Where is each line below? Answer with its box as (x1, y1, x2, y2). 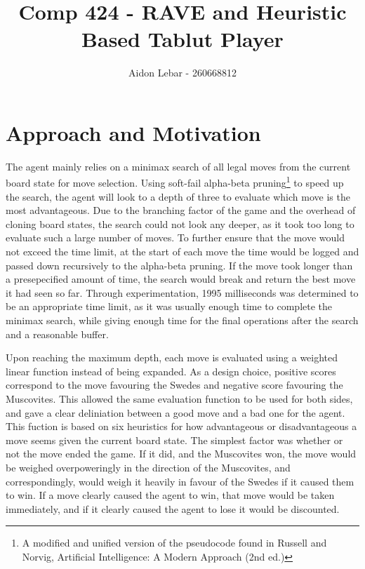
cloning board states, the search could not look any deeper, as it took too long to (6, 216, 354, 231)
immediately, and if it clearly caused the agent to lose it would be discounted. (6, 501, 340, 516)
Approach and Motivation (6, 118, 261, 147)
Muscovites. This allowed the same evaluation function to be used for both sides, (6, 391, 353, 406)
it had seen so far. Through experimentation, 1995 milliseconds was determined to (6, 285, 359, 300)
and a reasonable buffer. (6, 326, 109, 341)
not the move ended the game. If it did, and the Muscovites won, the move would (6, 446, 357, 461)
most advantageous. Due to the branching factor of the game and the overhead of (6, 203, 356, 217)
